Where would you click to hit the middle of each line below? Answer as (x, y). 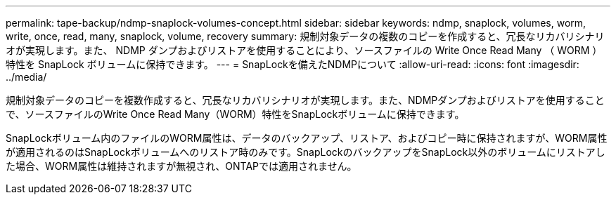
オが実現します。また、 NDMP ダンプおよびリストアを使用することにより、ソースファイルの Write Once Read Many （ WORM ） (304, 50)
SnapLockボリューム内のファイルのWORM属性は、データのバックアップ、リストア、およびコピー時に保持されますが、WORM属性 (307, 138)
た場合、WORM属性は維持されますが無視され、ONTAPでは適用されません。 (181, 166)
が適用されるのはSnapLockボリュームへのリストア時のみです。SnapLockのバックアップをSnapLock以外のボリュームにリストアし (306, 152)
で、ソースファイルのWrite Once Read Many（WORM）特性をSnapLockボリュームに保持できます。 (235, 114)
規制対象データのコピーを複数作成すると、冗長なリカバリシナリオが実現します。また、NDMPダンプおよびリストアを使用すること (305, 100)
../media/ (26, 77)
